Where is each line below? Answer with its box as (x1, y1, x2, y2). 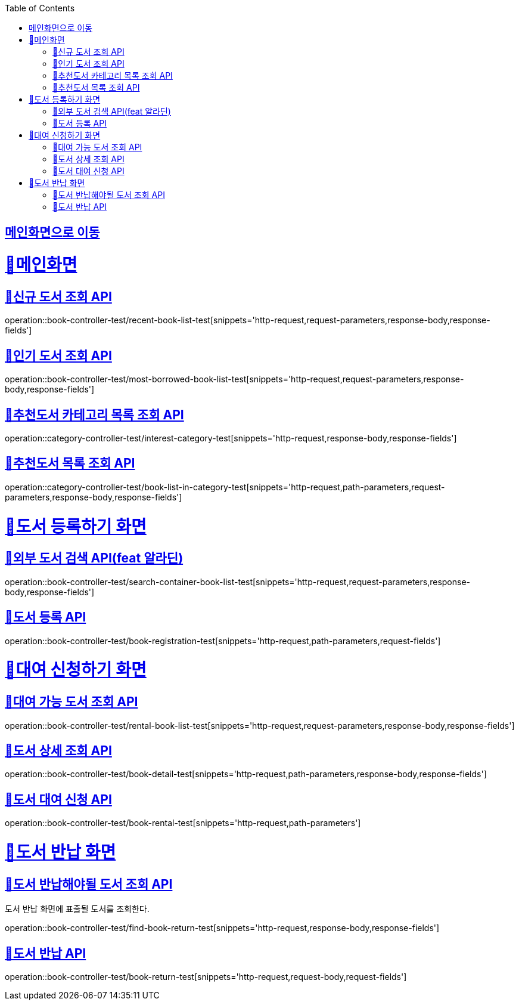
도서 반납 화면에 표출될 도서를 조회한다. (5, 904, 150, 914)
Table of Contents (5, 3, 75, 13)
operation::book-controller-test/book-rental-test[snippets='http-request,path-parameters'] (5, 818, 361, 828)
